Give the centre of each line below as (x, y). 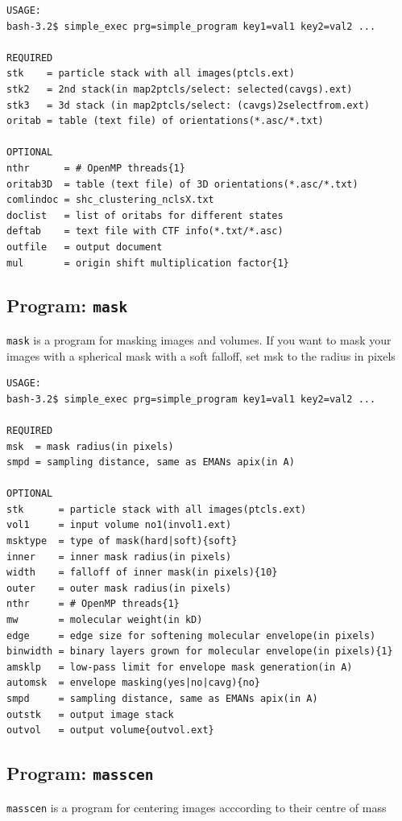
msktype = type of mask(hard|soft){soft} (122, 541)
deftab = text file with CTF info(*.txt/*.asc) (145, 231)
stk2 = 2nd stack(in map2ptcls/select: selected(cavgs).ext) (180, 89)
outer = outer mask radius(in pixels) (119, 588)
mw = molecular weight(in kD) (105, 620)
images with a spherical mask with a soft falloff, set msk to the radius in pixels (201, 355)
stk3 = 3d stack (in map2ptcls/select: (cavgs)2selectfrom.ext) (189, 105)
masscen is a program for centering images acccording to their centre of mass (197, 807)
